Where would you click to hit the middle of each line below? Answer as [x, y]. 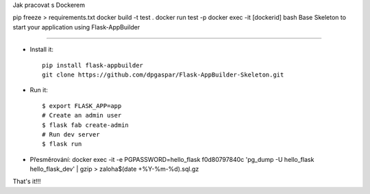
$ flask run [62, 144]
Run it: [39, 90]
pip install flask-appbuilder [93, 65]
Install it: [42, 50]
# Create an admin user [82, 115]
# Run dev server [71, 134]
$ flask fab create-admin [86, 125]
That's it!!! [27, 182]
